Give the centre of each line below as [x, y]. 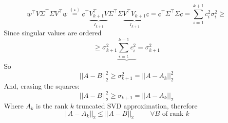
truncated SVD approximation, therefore [137, 105]
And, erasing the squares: [42, 85]
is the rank [52, 105]
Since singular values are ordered [53, 33]
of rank [173, 114]
